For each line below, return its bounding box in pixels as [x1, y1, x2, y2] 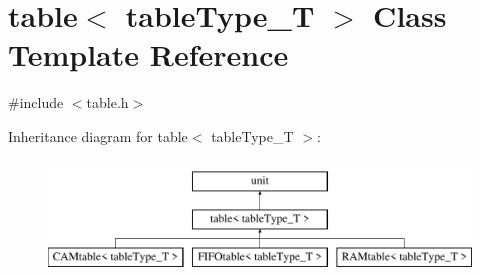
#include [8, 92, 64, 113]
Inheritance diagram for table [8, 125, 188, 146]
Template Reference [8, 34, 289, 75]
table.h [86, 92, 129, 113]
